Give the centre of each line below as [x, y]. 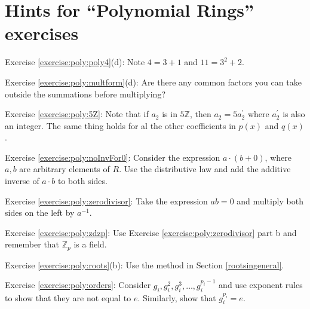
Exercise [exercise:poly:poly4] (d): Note [75, 62]
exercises [42, 33]
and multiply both [270, 201]
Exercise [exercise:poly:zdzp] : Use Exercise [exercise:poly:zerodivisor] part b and [151, 232]
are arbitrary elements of [65, 169]
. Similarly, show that [177, 297]
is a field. [90, 244]
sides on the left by [40, 212]
